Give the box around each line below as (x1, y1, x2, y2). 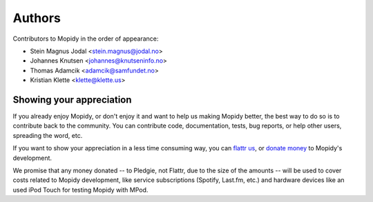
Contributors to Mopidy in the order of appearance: (12, 34, 159, 43)
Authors (12, 10, 61, 26)
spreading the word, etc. (12, 131, 83, 139)
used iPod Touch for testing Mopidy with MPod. (12, 185, 149, 194)
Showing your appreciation (12, 94, 132, 105)
